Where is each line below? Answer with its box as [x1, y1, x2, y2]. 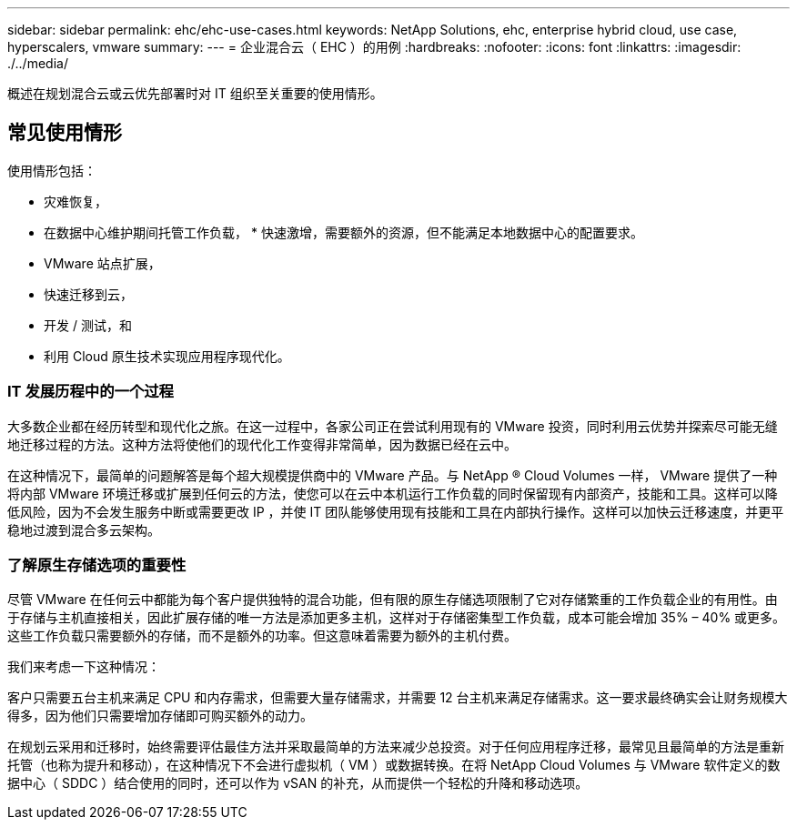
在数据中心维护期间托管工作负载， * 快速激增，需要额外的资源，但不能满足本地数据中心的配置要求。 [44, 224, 643, 240]
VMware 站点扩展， [44, 255, 161, 271]
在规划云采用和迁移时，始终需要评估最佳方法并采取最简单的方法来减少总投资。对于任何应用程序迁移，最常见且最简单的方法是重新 [7, 739, 784, 755]
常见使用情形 [7, 121, 122, 145]
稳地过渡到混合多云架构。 [7, 521, 160, 538]
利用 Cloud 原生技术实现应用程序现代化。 [44, 348, 290, 364]
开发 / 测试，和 [44, 317, 132, 333]
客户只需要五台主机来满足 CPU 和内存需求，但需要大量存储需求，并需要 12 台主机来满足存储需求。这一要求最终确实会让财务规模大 [7, 690, 788, 706]
